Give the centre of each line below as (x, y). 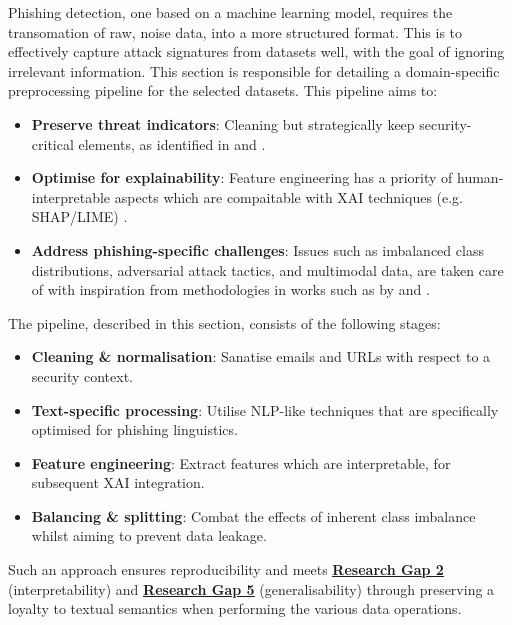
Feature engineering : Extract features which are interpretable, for (241, 462)
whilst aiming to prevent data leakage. (149, 535)
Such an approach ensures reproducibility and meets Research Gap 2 (226, 569)
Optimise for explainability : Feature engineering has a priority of (242, 177)
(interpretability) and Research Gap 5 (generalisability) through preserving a (251, 588)
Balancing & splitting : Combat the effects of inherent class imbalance (253, 515)
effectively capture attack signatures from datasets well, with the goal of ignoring (256, 51)
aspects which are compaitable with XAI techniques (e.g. (289, 196)
